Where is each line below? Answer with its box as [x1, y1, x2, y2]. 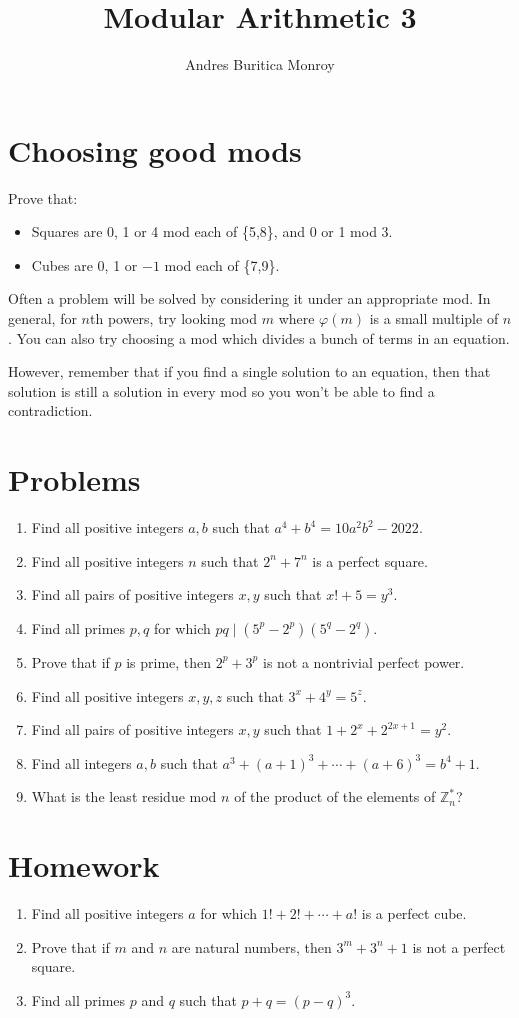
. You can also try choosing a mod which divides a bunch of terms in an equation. [8, 327, 510, 348]
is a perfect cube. [361, 903, 467, 923]
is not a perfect [412, 936, 506, 957]
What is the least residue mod [31, 786, 217, 807]
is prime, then [126, 651, 212, 672]
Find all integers [31, 752, 132, 773]
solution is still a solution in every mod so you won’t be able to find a [8, 380, 435, 401]
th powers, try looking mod [90, 308, 258, 329]
